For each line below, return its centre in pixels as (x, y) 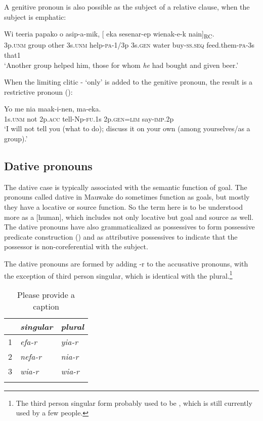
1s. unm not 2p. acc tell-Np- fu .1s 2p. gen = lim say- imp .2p (89, 118)
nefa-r (31, 356)
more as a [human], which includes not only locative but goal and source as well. (129, 217)
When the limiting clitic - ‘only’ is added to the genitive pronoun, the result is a (128, 82)
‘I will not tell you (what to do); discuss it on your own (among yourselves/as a (127, 128)
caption (46, 306)
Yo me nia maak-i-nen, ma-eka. (53, 109)
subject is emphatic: (35, 16)
